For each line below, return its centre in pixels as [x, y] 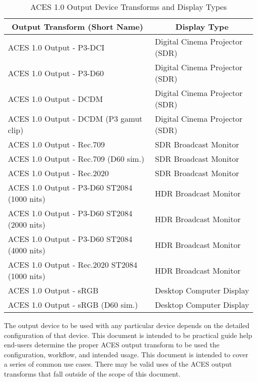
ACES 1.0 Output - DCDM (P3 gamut [75, 119]
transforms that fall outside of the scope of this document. [92, 373]
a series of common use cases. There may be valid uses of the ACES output [118, 364]
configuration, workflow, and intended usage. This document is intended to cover [126, 354]
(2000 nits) [27, 224]
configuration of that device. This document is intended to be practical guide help [128, 335]
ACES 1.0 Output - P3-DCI [56, 47]
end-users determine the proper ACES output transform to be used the [112, 345]
